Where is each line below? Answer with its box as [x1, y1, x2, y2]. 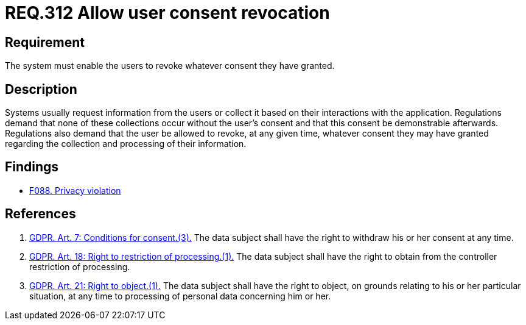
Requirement [5, 34, 85, 50]
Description [5, 81, 77, 97]
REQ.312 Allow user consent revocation [5, 2, 330, 23]
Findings [5, 159, 59, 175]
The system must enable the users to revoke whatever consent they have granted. [5, 60, 335, 71]
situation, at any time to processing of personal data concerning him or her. [29, 290, 331, 301]
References [5, 206, 76, 222]
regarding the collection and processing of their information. [5, 138, 247, 149]
